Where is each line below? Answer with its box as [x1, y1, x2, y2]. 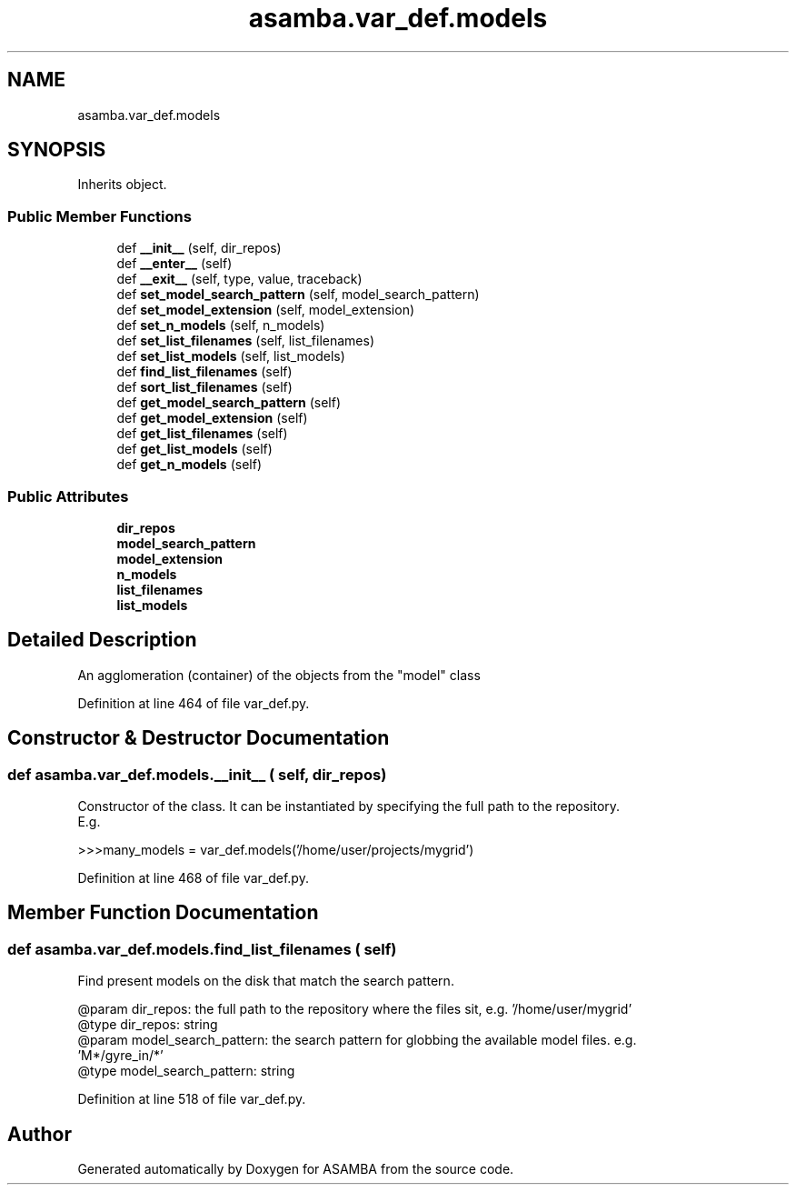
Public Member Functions [7, 206, 192, 225]
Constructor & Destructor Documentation [7, 726, 390, 750]
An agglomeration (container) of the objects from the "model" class [77, 666, 481, 683]
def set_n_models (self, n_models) [116, 317, 325, 334]
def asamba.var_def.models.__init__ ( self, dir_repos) [7, 765, 387, 784]
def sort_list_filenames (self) [116, 379, 293, 396]
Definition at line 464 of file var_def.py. [77, 695, 310, 711]
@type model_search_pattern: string [77, 1063, 295, 1079]
